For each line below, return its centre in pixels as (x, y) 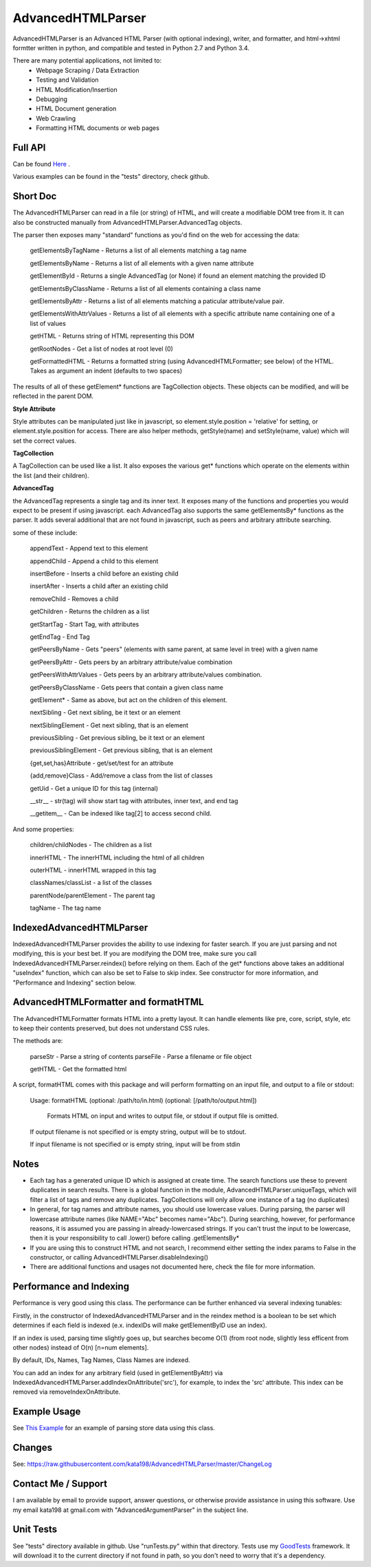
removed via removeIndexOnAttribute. (67, 1392)
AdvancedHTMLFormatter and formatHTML (108, 1002)
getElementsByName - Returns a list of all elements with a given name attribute (142, 263)
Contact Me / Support (60, 1484)
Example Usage (47, 1412)
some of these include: (45, 532)
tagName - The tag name (66, 908)
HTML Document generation (76, 109)
